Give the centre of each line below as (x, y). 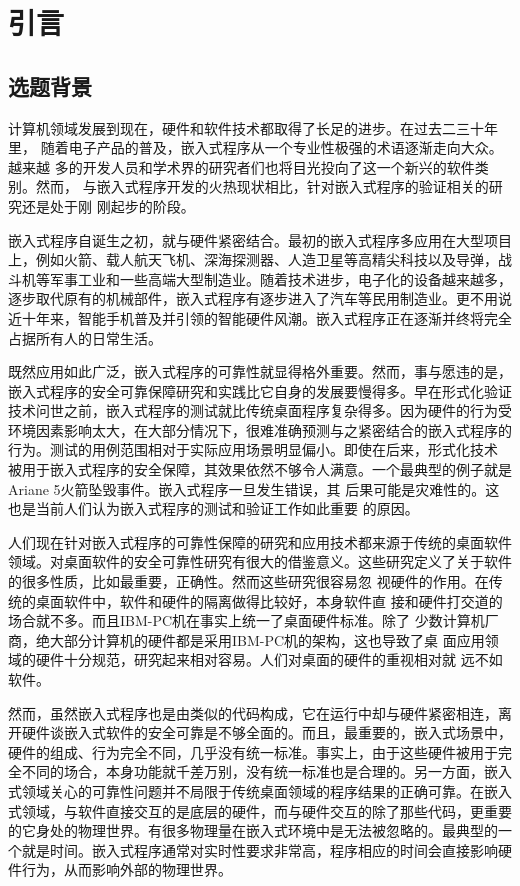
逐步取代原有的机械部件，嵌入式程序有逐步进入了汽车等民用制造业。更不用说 (260, 298)
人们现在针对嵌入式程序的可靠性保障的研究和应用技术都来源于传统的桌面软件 (260, 541)
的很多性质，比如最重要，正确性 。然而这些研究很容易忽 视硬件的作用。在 (248, 581)
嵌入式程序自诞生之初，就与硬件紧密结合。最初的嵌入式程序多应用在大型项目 (260, 239)
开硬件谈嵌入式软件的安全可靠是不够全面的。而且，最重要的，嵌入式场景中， (260, 732)
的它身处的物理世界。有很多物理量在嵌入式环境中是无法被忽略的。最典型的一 (260, 830)
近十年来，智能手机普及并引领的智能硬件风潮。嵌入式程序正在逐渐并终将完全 (260, 317)
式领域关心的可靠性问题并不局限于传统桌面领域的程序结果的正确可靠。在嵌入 (260, 790)
